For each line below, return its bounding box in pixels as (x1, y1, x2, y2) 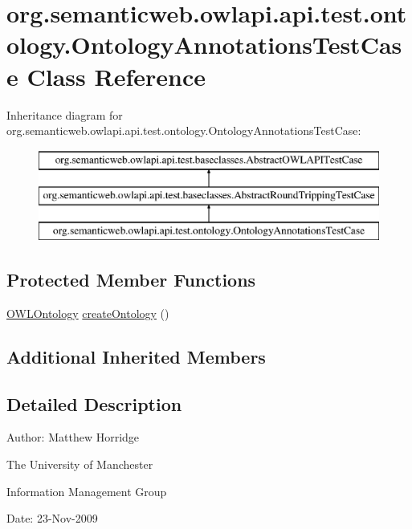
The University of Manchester (6, 456, 153, 473)
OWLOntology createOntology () (6, 304, 169, 321)
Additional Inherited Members (6, 344, 266, 368)
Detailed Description (6, 391, 182, 416)
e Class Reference (6, 59, 206, 92)
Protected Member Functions (6, 267, 256, 292)
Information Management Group (6, 482, 167, 499)
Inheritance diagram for (6, 106, 123, 123)
